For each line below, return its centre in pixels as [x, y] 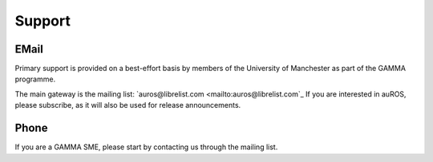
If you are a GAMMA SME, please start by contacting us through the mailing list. [146, 147]
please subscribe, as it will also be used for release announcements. [128, 105]
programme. [35, 79]
